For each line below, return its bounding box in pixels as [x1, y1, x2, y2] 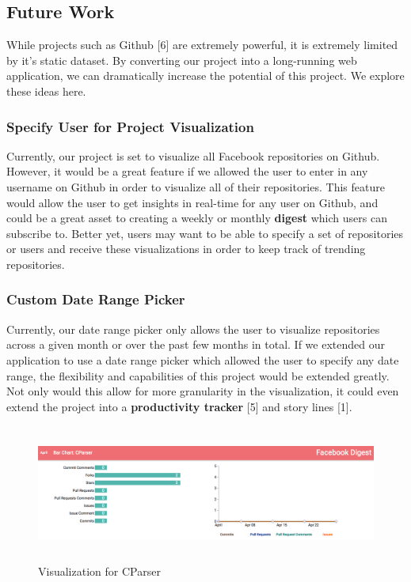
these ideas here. [6, 82, 86, 99]
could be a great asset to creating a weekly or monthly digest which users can [6, 210, 387, 226]
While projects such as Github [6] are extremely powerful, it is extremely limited [6, 36, 398, 53]
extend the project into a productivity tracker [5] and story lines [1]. [6, 398, 352, 414]
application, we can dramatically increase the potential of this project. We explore [6, 67, 405, 84]
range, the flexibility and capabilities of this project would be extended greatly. [6, 367, 390, 384]
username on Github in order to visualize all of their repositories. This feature [6, 178, 385, 195]
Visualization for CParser [38, 563, 161, 579]
